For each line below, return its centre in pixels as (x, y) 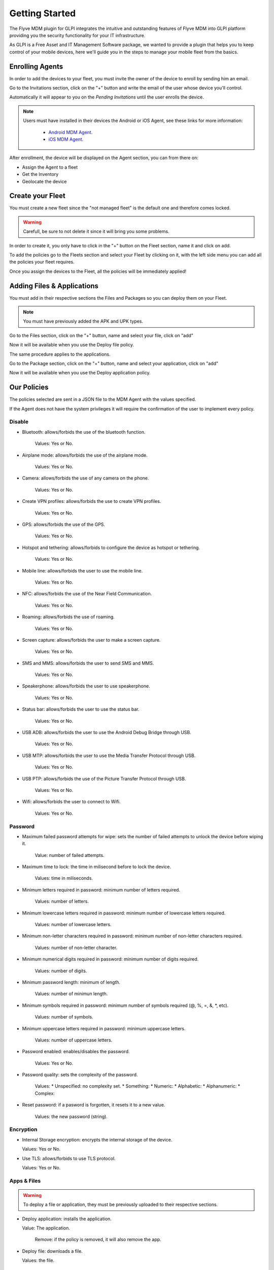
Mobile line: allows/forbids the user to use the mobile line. (82, 570)
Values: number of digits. (61, 971)
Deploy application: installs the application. (67, 1219)
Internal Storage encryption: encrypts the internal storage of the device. (97, 1139)
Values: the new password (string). (71, 1116)
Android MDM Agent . (71, 132)
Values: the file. (38, 1260)
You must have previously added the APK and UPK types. (83, 321)
